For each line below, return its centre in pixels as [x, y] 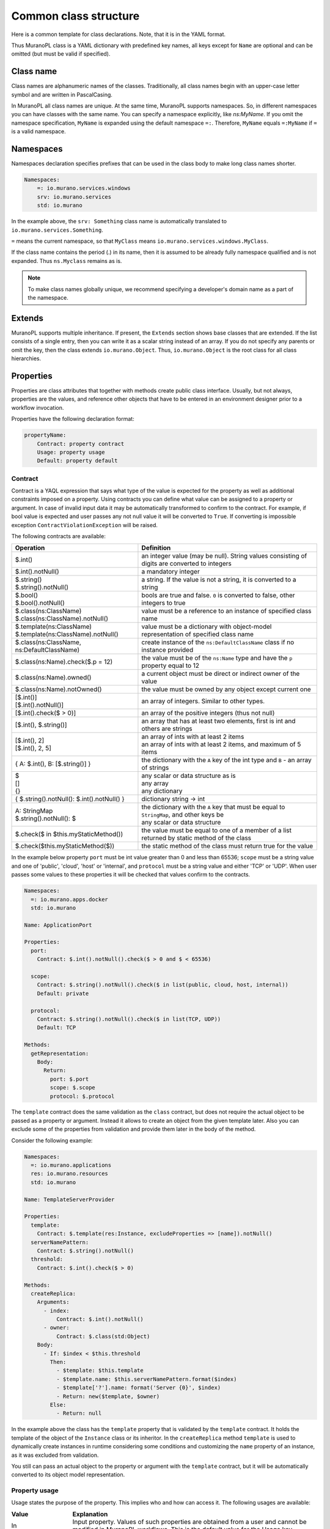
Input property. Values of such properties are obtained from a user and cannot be [189, 1522]
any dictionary [162, 791]
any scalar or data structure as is [189, 776]
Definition [156, 548]
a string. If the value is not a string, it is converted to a [219, 580]
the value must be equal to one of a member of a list [216, 831]
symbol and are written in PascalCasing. [62, 94]
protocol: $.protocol [82, 1096]
